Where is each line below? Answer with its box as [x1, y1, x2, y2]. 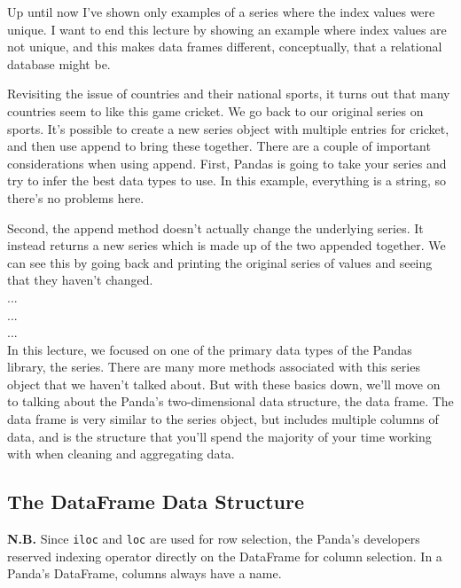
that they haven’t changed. [7, 270, 153, 289]
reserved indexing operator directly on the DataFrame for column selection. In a [7, 546, 442, 565]
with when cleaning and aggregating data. [7, 444, 235, 463]
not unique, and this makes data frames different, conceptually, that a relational [7, 37, 442, 56]
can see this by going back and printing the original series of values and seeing [7, 253, 433, 271]
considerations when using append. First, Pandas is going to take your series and [7, 153, 447, 172]
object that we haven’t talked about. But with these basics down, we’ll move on [7, 374, 441, 393]
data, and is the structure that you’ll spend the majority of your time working [7, 427, 432, 445]
